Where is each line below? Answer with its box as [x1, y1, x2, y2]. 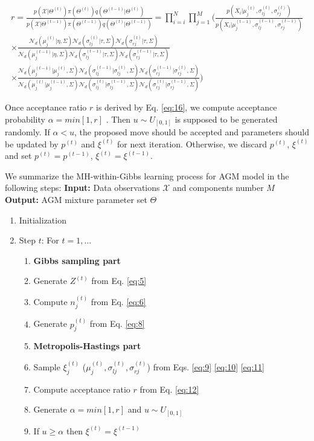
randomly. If [5, 126, 50, 138]
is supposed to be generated [175, 112, 278, 125]
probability [5, 112, 45, 125]
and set [5, 149, 32, 162]
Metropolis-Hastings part [33, 340, 141, 352]
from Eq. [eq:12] [139, 382, 199, 395]
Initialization [19, 213, 66, 226]
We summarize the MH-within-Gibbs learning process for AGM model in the [5, 169, 289, 182]
